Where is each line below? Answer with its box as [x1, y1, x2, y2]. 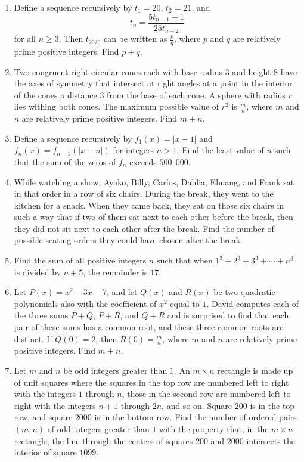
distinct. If [14, 332, 52, 345]
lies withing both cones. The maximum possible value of [14, 100, 219, 113]
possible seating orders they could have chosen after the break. [14, 234, 243, 246]
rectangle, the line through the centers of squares [14, 434, 193, 447]
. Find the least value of [176, 144, 264, 156]
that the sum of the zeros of [14, 155, 116, 168]
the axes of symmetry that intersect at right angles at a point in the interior [14, 77, 293, 89]
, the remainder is [83, 265, 148, 278]
